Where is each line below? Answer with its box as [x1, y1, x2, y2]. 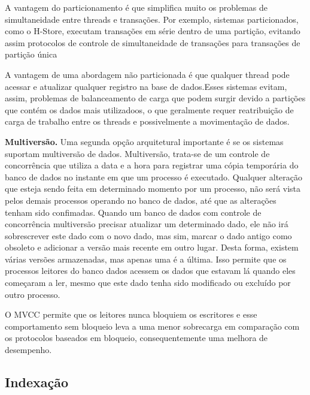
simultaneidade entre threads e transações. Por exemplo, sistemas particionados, [5, 13, 299, 25]
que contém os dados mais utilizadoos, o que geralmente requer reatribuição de [5, 103, 294, 116]
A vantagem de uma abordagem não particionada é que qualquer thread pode [5, 68, 290, 80]
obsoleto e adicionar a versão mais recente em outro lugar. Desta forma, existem [5, 241, 299, 254]
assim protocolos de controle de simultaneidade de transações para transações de [5, 36, 300, 49]
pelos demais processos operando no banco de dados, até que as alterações [5, 194, 276, 206]
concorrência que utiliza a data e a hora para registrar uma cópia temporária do [5, 159, 299, 171]
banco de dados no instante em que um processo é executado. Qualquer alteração [5, 170, 302, 183]
